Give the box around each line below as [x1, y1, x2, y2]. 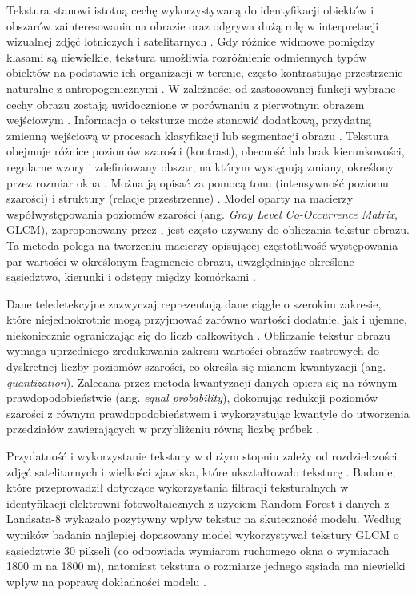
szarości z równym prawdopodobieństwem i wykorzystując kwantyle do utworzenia [6, 404, 410, 421]
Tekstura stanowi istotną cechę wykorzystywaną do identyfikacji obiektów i [6, 2, 374, 18]
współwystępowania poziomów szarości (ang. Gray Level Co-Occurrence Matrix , [6, 205, 398, 222]
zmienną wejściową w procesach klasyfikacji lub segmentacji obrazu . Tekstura [6, 127, 390, 143]
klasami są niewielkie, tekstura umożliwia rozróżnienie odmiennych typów [6, 48, 367, 65]
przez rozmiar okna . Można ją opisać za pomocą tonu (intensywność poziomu [6, 174, 389, 191]
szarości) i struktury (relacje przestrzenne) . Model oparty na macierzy [6, 190, 354, 207]
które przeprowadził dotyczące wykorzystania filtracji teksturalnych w [6, 479, 349, 496]
